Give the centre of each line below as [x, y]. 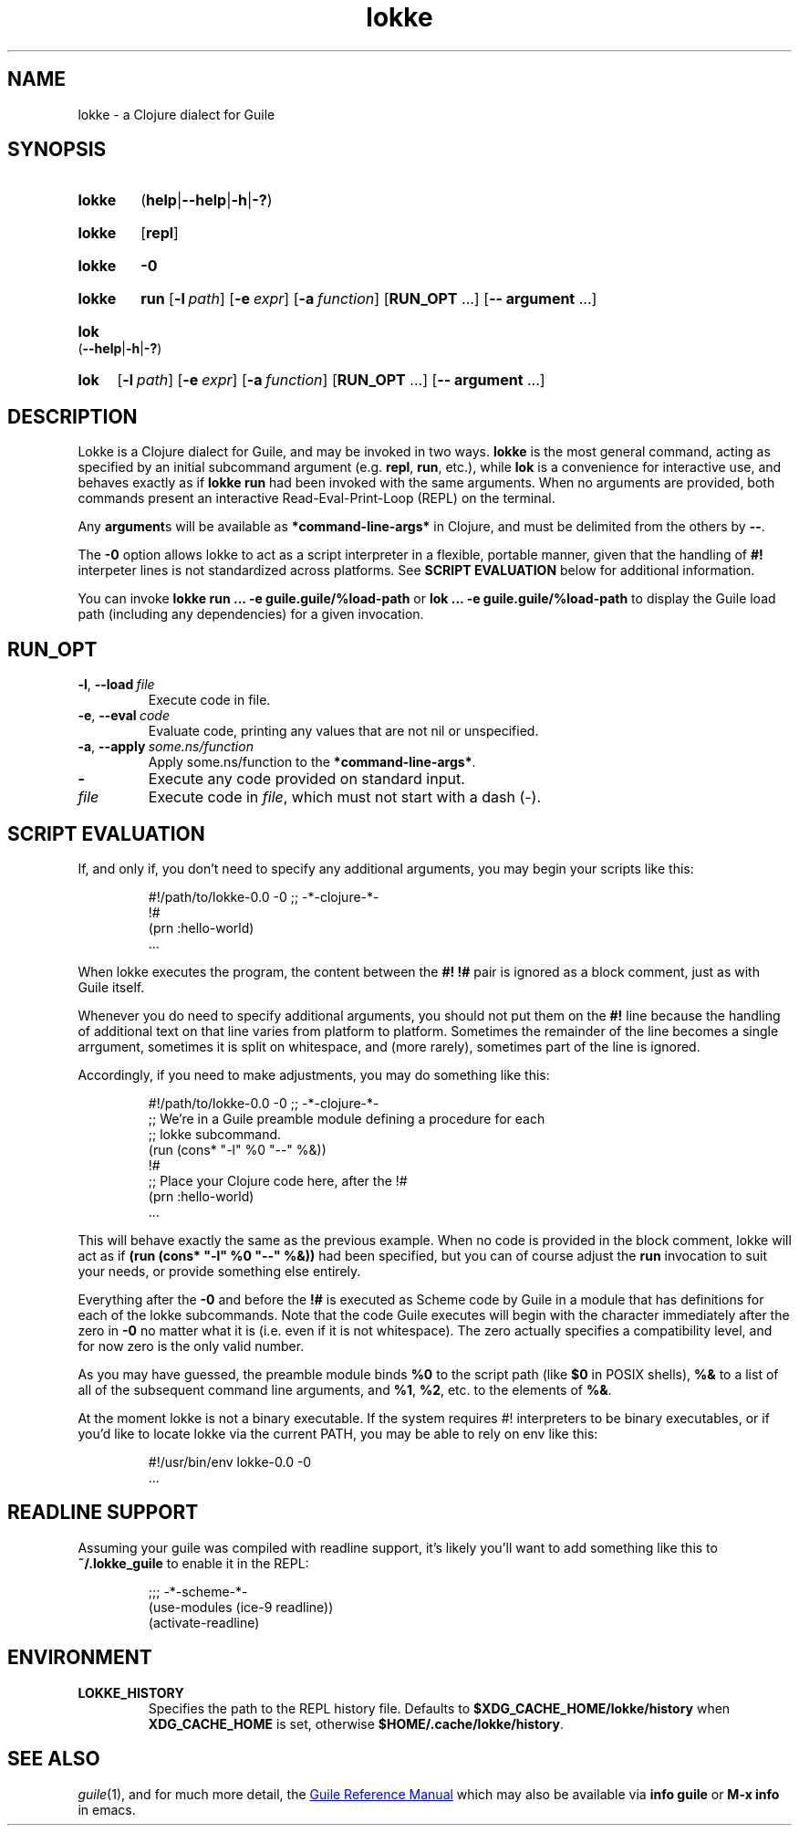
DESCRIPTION [73, 416]
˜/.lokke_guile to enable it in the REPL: [193, 1563]
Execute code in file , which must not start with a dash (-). [345, 797]
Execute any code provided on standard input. [306, 779]
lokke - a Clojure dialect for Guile [176, 114]
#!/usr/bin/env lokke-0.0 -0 [230, 1461]
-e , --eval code [124, 716]
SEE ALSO [54, 1759]
